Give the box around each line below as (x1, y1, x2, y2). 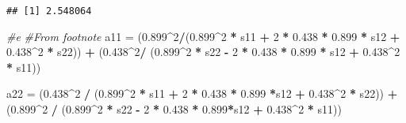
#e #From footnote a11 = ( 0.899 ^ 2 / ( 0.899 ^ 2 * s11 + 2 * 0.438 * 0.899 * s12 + (6, 28, 400, 44)
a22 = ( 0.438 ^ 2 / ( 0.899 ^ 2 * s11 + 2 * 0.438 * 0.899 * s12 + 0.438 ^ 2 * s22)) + (6, 85, 398, 102)
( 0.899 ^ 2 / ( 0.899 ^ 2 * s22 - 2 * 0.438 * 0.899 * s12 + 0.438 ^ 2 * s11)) (6, 101, 342, 117)
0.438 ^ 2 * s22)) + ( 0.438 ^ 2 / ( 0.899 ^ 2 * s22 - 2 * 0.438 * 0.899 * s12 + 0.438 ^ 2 (6, 43, 400, 60)
